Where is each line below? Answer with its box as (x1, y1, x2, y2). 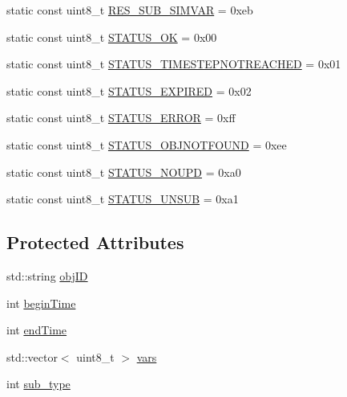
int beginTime (6, 294, 76, 311)
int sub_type (6, 375, 71, 392)
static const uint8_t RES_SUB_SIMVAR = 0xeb (6, 2, 253, 18)
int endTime (6, 321, 67, 338)
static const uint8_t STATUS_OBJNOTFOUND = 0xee (6, 136, 287, 153)
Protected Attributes (6, 230, 184, 255)
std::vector (6, 348, 58, 365)
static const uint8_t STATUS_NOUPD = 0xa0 (6, 163, 241, 180)
